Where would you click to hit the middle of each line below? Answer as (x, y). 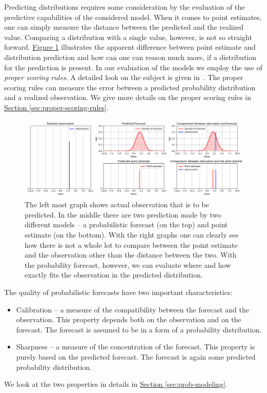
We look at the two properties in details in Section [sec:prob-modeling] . (116, 384)
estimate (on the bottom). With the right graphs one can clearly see (132, 235)
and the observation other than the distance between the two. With (131, 255)
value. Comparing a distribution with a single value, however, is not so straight (128, 37)
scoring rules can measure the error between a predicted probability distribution (130, 87)
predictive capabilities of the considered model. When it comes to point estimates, (133, 17)
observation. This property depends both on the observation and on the (129, 319)
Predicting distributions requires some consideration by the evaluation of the (125, 7)
